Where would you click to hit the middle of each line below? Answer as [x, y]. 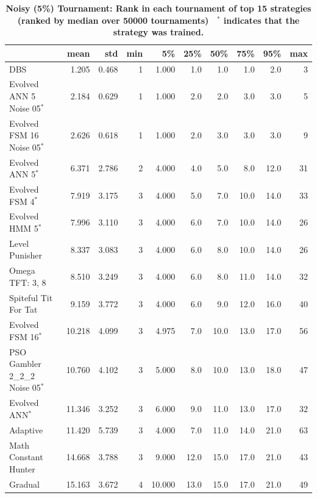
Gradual [24, 484]
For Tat [23, 309]
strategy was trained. [158, 32]
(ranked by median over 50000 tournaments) [113, 20]
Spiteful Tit [31, 297]
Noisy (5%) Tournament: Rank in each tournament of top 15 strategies [158, 8]
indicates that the [262, 20]
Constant [26, 457]
